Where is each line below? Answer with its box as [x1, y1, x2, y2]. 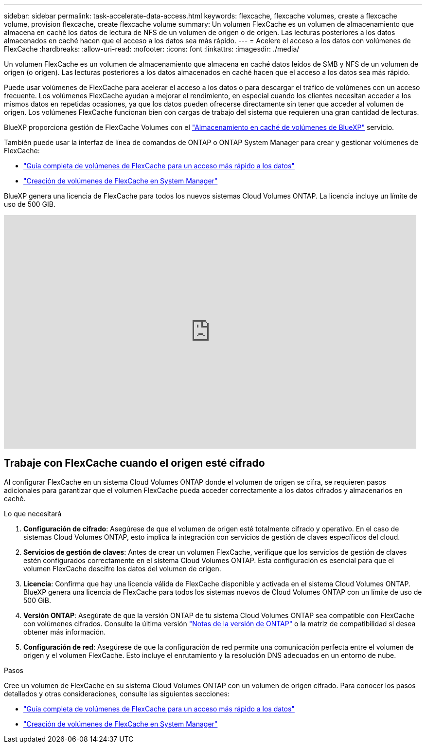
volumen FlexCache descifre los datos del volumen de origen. [23, 564, 221, 573]
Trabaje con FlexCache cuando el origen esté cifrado [4, 457, 265, 470]
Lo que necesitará [4, 509, 62, 518]
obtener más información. [23, 627, 106, 636]
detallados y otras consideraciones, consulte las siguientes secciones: [4, 689, 230, 698]
